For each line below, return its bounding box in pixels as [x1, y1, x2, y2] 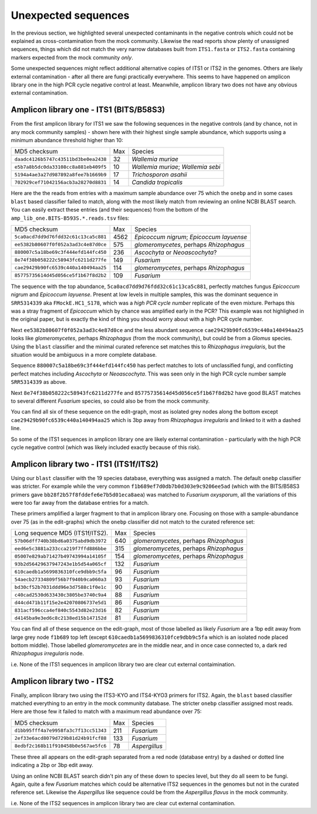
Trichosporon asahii [131, 170, 187, 179]
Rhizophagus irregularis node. [11, 650, 85, 657]
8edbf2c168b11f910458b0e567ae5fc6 [14, 743, 107, 749]
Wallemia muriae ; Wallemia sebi [131, 163, 221, 171]
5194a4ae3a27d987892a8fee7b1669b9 [14, 171, 107, 177]
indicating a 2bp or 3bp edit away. [11, 762, 94, 769]
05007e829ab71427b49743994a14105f [14, 553, 107, 560]
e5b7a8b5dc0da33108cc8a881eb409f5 [14, 163, 107, 170]
